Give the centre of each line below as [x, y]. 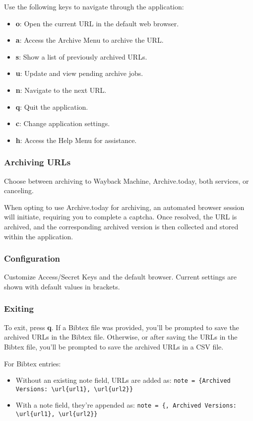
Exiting [19, 309]
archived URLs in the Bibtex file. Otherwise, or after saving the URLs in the [121, 337]
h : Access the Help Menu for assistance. [76, 140]
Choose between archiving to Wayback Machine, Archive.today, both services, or [126, 180]
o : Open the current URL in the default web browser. [97, 23]
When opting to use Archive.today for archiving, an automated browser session [124, 207]
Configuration [32, 258]
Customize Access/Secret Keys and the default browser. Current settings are [120, 277]
